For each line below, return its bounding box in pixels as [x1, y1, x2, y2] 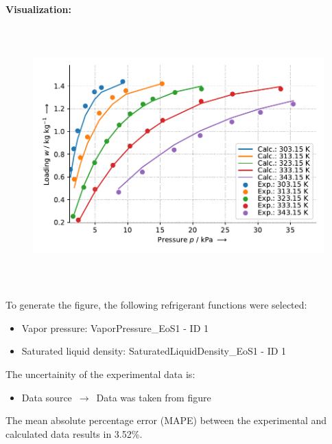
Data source [21, 390, 72, 404]
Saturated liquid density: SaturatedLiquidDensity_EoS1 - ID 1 [21, 344, 287, 358]
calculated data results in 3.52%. [5, 426, 143, 441]
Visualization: [5, 2, 71, 16]
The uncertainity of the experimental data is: [5, 366, 195, 381]
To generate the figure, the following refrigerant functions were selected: [5, 298, 307, 312]
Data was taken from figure [96, 390, 211, 404]
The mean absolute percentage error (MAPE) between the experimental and [5, 413, 327, 428]
